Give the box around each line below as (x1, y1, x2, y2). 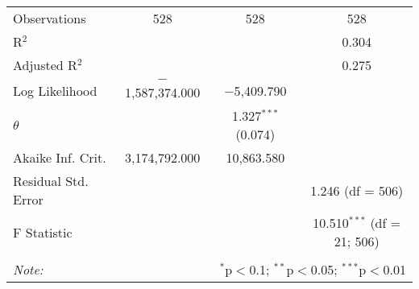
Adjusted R (13, 56, 77, 74)
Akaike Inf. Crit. (13, 148, 106, 167)
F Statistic (13, 222, 73, 242)
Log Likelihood (13, 81, 97, 100)
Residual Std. (13, 171, 89, 190)
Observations (13, 9, 86, 27)
